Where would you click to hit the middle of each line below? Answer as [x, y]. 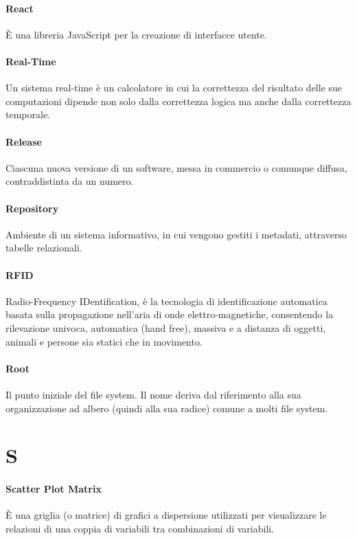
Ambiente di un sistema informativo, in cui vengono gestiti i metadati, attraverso [176, 234]
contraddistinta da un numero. [70, 181]
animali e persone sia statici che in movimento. [104, 341]
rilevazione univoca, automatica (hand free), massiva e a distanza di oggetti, [166, 327]
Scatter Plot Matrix [54, 489]
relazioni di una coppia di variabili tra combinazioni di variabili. [140, 528]
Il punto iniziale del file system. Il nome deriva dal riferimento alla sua [153, 394]
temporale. [28, 114]
